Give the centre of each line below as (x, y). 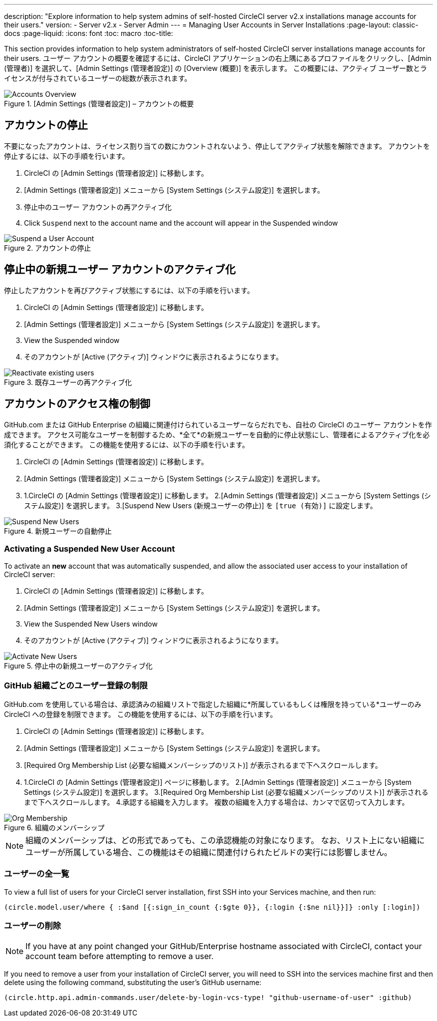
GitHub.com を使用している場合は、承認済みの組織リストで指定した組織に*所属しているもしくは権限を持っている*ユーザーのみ (213, 704)
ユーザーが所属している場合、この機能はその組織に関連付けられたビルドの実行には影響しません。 (209, 852)
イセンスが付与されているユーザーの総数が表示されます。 (98, 78)
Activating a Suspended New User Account (90, 548)
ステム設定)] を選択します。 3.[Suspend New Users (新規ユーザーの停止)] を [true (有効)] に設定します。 (201, 505)
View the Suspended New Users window (91, 624)
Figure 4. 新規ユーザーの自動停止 (58, 531)
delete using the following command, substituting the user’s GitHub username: (133, 982)
